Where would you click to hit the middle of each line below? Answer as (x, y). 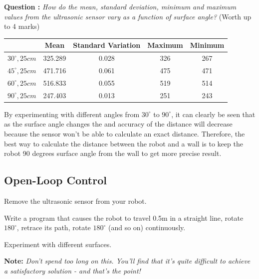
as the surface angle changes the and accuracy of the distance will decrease (118, 124)
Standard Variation (107, 45)
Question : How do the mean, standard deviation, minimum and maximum (120, 6)
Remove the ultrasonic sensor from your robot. (75, 201)
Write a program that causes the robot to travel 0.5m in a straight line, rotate (124, 217)
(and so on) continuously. (147, 227)
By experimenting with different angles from (72, 114)
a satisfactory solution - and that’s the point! (72, 270)
